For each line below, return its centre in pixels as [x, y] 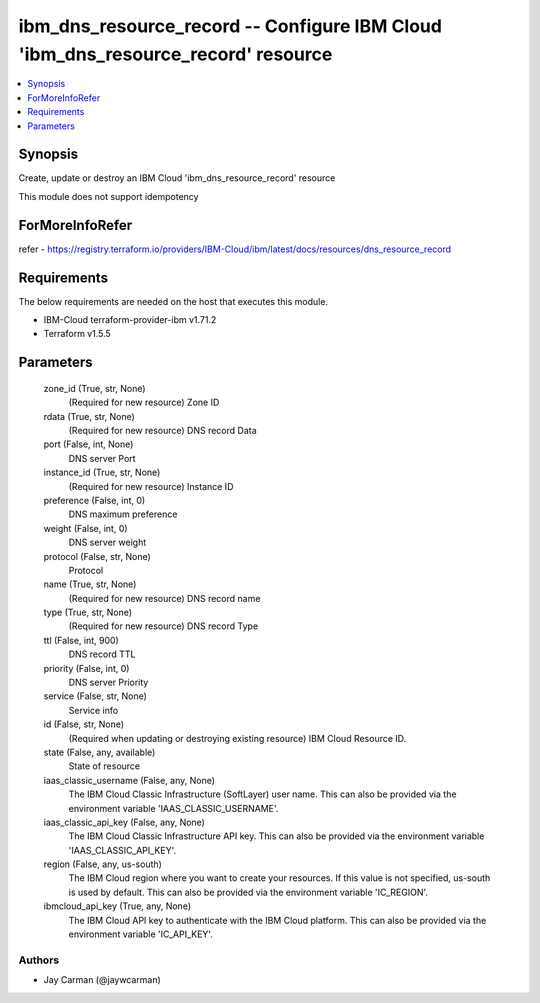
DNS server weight [107, 542]
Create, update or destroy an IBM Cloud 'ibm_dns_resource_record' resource [177, 178]
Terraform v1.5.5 [77, 334]
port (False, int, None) [88, 444]
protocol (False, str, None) [97, 556]
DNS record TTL [102, 654]
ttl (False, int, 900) [81, 640]
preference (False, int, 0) [94, 500]
